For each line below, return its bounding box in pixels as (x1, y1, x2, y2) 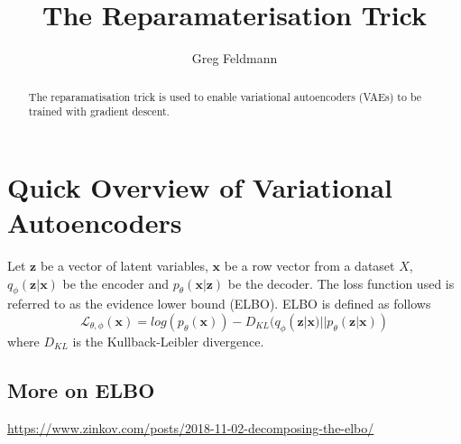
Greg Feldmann (191, 49, 278, 68)
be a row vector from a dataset (224, 255, 395, 274)
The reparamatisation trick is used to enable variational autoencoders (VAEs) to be (28, 88, 422, 104)
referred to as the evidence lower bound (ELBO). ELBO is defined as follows (7, 294, 431, 313)
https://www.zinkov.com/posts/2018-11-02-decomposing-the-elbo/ (7, 418, 374, 437)
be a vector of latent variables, (40, 255, 208, 274)
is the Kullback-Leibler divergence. (72, 331, 264, 350)
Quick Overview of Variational (7, 168, 392, 205)
